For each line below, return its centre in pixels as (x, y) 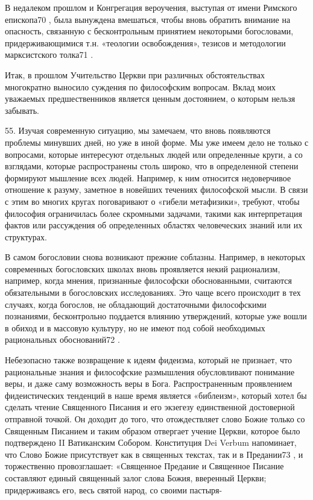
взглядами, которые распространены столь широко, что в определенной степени (152, 166)
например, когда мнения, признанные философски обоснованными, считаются (148, 280)
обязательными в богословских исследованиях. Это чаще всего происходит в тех (153, 292)
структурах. (26, 236)
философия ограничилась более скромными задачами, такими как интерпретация (153, 213)
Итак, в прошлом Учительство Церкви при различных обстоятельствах (135, 74)
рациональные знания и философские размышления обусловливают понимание (150, 371)
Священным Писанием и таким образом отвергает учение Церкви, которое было (153, 430)
